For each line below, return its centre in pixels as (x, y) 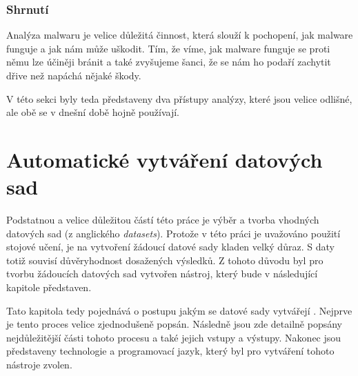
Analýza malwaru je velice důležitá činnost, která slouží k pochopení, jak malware (180, 35)
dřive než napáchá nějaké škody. (74, 75)
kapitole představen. (49, 287)
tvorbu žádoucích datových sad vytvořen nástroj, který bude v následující (162, 274)
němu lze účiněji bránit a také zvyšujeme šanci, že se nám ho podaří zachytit (169, 62)
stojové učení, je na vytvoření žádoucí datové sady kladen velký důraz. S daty (170, 247)
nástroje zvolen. (39, 365)
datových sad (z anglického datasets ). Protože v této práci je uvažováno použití (173, 233)
